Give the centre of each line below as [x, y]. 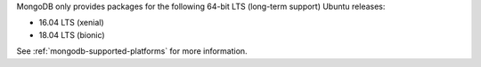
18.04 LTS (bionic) [72, 34]
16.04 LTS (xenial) [71, 23]
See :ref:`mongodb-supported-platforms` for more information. [132, 51]
